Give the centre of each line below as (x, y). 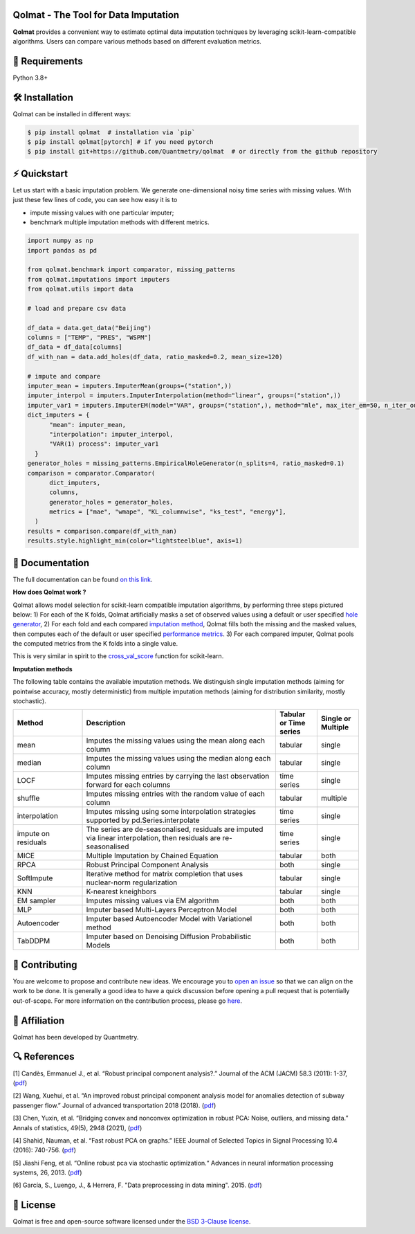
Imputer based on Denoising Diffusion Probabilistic (169, 936)
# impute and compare (64, 376)
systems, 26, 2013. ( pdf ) (47, 1172)
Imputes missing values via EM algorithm (153, 901)
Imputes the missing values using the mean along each (176, 741)
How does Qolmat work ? (49, 592)
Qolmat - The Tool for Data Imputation (96, 15)
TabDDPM (34, 941)
